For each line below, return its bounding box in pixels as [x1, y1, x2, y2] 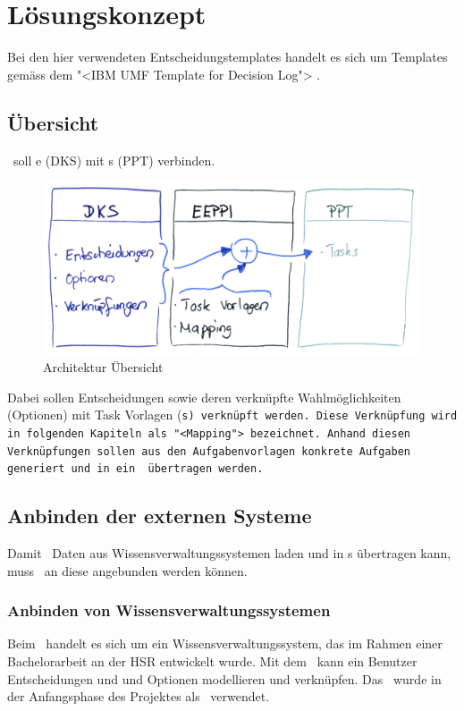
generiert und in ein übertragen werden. [7, 462, 264, 476]
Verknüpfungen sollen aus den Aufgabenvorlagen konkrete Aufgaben [7, 444, 411, 458]
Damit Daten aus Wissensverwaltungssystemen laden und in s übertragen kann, [7, 544, 451, 563]
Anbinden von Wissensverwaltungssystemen [7, 599, 331, 622]
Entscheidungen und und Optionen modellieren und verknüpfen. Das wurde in [7, 669, 442, 688]
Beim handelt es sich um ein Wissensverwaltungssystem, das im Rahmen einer [7, 634, 443, 653]
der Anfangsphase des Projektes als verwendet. [7, 687, 270, 706]
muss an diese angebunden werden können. [7, 561, 248, 580]
